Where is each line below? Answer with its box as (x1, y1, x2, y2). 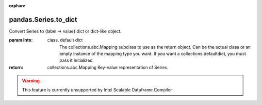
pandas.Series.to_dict (9, 15, 78, 24)
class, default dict (47, 37, 83, 43)
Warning (22, 78, 40, 84)
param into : (9, 37, 33, 43)
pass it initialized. (59, 57, 94, 63)
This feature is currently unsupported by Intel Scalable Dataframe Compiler (22, 87, 172, 92)
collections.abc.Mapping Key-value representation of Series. (47, 64, 168, 70)
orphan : (9, 3, 26, 8)
